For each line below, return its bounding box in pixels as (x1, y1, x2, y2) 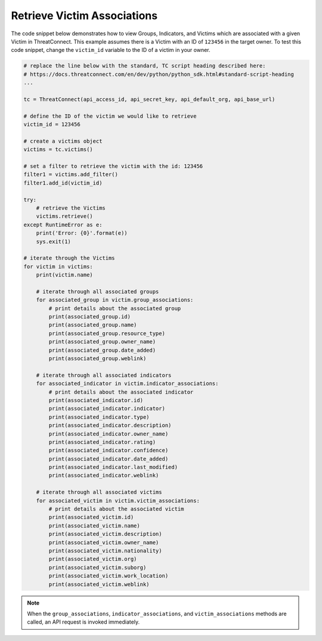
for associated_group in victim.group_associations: (36, 296, 194, 303)
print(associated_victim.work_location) (48, 572, 169, 579)
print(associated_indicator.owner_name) (48, 430, 169, 437)
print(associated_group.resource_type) (48, 330, 165, 337)
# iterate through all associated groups (36, 288, 159, 295)
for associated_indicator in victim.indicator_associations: (36, 380, 219, 387)
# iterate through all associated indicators (36, 372, 172, 379)
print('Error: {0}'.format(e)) (36, 230, 128, 237)
